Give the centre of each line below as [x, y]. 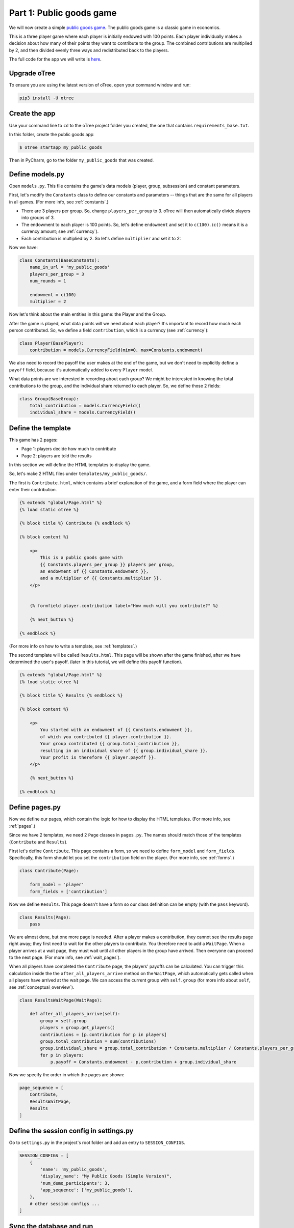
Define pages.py [35, 807]
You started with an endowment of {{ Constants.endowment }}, [116, 730]
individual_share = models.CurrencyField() [83, 412]
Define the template [40, 428]
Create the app [32, 114]
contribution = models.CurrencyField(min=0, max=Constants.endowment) [116, 350]
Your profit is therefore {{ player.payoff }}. [98, 757]
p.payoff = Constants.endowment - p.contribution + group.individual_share [143, 1062]
